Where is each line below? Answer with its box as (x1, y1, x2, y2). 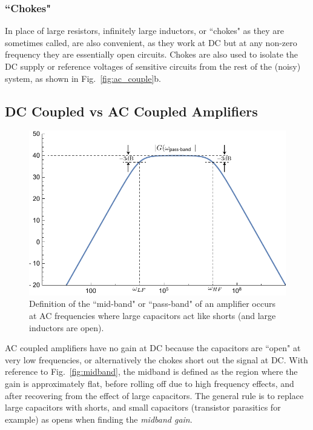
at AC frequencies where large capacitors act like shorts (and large (29, 309, 276, 321)
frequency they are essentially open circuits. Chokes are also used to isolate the (5, 48, 298, 61)
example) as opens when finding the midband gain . (5, 412, 193, 425)
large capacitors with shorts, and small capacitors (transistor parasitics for (5, 401, 281, 414)
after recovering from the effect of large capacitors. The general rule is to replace (5, 389, 304, 401)
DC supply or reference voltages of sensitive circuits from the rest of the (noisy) (5, 60, 301, 72)
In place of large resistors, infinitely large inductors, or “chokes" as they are (5, 24, 284, 37)
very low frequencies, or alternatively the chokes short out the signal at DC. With (5, 353, 308, 366)
